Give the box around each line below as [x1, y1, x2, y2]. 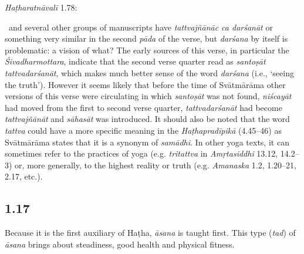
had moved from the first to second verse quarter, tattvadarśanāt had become [5, 101, 282, 113]
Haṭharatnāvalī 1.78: [5, 1, 77, 13]
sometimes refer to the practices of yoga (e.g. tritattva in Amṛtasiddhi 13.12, [5, 147, 278, 160]
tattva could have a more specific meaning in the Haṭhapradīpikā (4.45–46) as [5, 124, 282, 136]
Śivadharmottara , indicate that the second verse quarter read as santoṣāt [5, 55, 266, 67]
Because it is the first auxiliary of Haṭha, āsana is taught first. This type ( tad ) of [5, 226, 296, 239]
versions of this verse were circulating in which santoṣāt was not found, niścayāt [5, 90, 292, 102]
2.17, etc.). [5, 170, 43, 182]
